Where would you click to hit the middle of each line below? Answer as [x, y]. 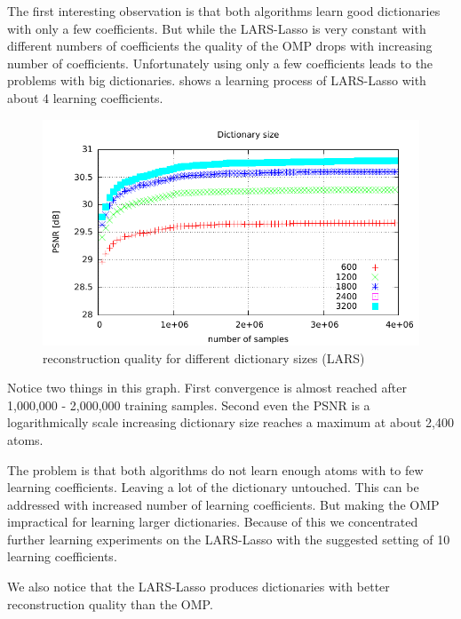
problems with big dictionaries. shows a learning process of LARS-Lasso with [217, 80]
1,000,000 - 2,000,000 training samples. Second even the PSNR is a [189, 405]
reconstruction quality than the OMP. [110, 603]
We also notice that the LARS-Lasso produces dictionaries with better [199, 587]
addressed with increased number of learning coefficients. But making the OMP [223, 504]
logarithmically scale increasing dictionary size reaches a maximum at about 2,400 [230, 422]
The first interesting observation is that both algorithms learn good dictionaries [224, 11]
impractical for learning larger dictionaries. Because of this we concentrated [213, 522]
